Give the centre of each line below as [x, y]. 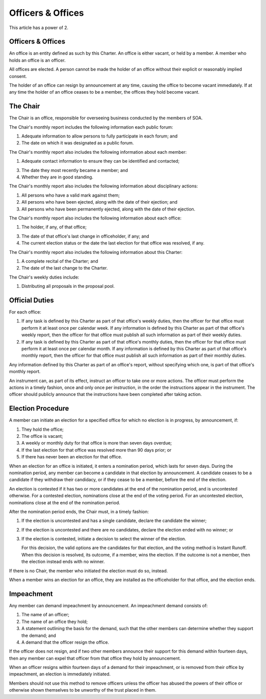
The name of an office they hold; [55, 622]
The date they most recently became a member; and [75, 170]
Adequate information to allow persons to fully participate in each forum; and [100, 136]
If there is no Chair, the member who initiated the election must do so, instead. [88, 571]
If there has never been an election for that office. [72, 457]
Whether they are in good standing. [57, 177]
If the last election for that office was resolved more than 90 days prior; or [97, 450]
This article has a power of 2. [39, 28]
